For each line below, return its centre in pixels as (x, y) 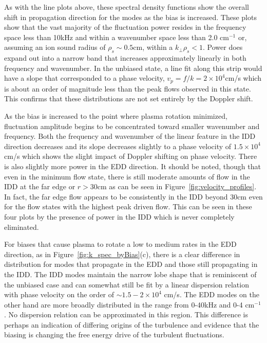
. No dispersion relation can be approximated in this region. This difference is (126, 314)
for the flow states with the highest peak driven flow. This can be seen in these (128, 206)
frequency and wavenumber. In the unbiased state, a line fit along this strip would (133, 68)
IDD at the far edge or (40, 186)
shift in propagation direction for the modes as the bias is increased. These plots (130, 17)
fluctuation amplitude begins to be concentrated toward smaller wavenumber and (132, 126)
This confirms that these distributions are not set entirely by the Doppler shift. (129, 98)
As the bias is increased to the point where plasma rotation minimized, (116, 116)
